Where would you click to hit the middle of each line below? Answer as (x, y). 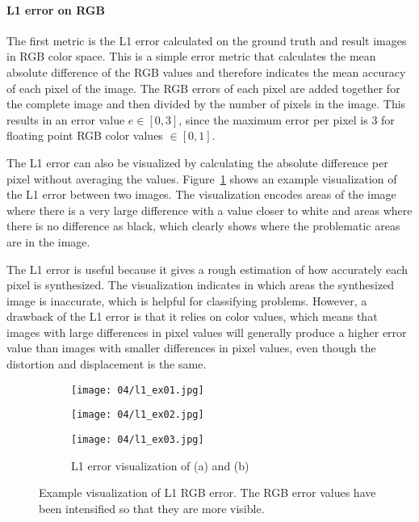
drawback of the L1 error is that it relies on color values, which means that (192, 316)
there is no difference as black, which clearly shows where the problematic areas (203, 226)
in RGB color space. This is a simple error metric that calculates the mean (191, 56)
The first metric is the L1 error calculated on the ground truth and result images (207, 40)
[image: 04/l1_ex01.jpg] (138, 390)
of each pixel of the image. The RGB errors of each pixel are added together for (203, 88)
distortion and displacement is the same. (107, 364)
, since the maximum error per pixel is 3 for (287, 119)
